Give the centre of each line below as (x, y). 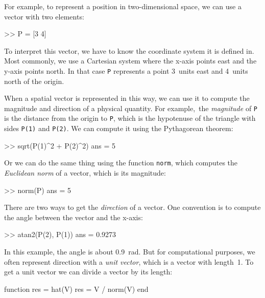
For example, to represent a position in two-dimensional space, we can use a (123, 6)
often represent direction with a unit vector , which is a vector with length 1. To (129, 261)
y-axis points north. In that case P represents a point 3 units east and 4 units (126, 70)
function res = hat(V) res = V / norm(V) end (76, 289)
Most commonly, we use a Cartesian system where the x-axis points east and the (130, 61)
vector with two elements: (44, 16)
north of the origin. (34, 81)
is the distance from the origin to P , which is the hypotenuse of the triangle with (130, 118)
